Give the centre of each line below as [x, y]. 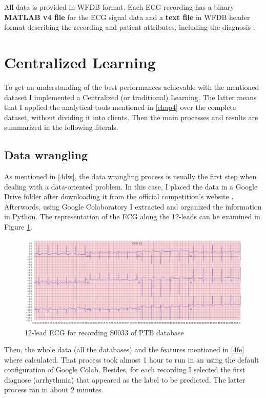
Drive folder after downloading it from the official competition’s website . [119, 196]
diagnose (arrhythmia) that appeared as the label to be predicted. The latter [125, 379]
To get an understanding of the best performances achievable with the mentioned [132, 87]
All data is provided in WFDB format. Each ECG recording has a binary [119, 7]
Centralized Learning [80, 62]
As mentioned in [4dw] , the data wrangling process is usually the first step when [130, 176]
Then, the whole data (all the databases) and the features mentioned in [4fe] [124, 349]
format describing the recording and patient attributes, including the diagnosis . [130, 27]
